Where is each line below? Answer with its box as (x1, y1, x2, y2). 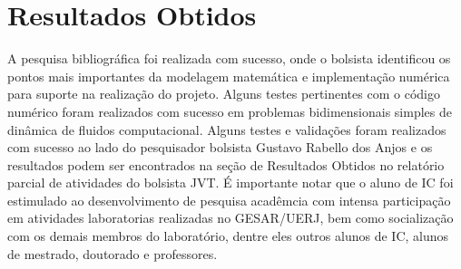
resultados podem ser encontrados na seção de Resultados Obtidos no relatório (7, 155, 445, 174)
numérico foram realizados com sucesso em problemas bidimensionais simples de (7, 101, 452, 120)
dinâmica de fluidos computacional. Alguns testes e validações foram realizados (7, 120, 446, 139)
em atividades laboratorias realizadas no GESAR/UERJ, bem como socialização (7, 208, 454, 227)
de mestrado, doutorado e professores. (7, 244, 218, 263)
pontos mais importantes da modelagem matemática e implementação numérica (7, 66, 450, 85)
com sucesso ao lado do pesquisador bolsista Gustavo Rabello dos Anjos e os (7, 138, 433, 157)
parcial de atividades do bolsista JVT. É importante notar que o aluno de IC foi (7, 173, 454, 192)
